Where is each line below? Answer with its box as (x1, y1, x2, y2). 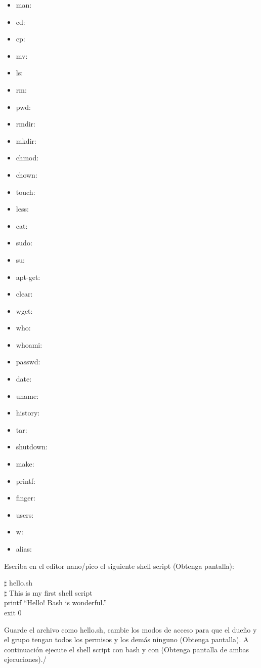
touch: (16, 186, 35, 197)
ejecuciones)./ (4, 654, 47, 664)
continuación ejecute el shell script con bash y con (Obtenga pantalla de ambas (4, 644, 249, 654)
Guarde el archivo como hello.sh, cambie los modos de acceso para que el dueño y (4, 624, 257, 635)
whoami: (16, 339, 42, 350)
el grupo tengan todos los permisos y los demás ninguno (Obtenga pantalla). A (4, 634, 249, 645)
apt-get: (16, 271, 40, 282)
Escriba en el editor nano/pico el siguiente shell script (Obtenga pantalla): (4, 560, 234, 571)
